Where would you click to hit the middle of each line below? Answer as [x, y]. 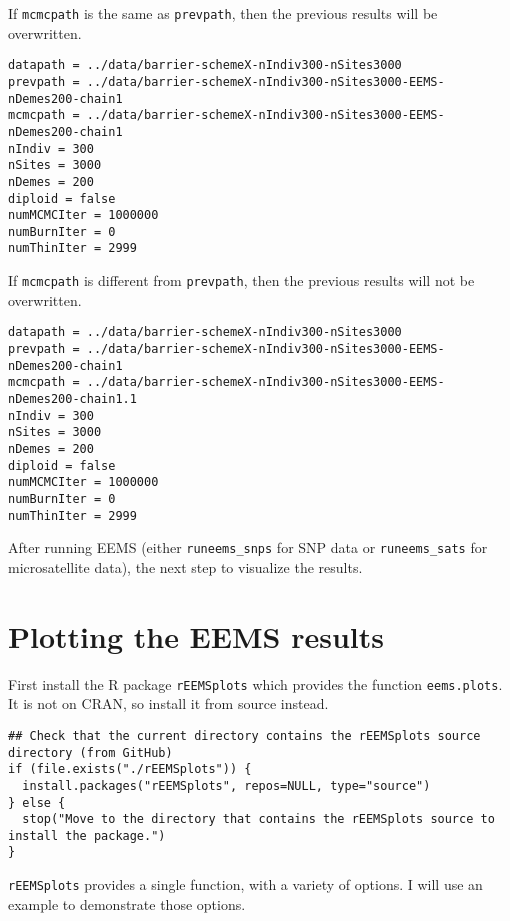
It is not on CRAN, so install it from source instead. [168, 703]
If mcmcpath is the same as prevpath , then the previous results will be [223, 13]
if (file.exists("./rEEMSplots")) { [130, 769]
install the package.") [87, 835]
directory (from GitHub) [90, 752]
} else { [37, 802]
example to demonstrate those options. [127, 903]
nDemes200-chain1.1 [72, 399]
